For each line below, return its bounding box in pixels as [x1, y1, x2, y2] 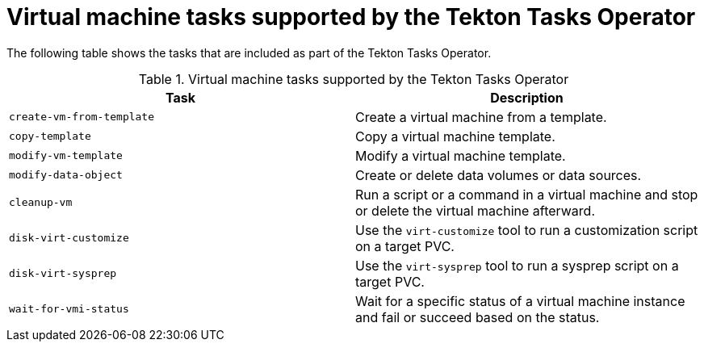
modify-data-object [9, 169, 123, 182]
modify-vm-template [9, 149, 123, 162]
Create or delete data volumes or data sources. [355, 166, 642, 183]
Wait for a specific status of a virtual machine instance [355, 292, 685, 309]
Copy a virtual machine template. [355, 128, 555, 145]
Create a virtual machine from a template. [355, 108, 607, 125]
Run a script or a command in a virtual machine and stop [355, 186, 698, 203]
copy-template [9, 130, 91, 143]
